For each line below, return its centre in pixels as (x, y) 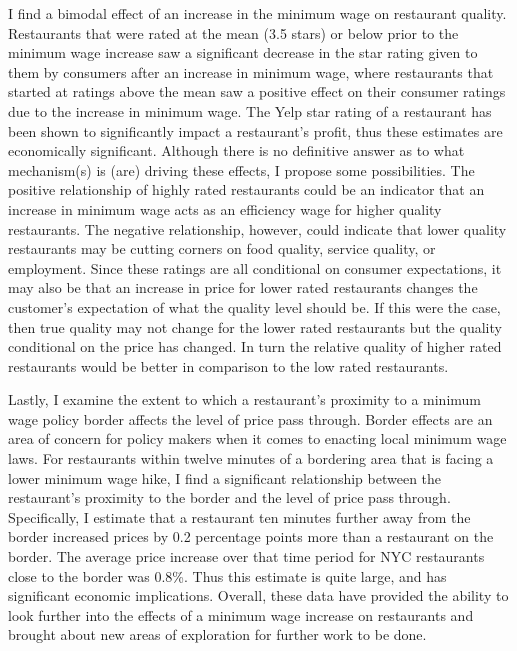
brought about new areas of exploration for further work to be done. (217, 634)
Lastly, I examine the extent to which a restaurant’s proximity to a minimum (245, 399)
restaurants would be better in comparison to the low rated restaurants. (228, 365)
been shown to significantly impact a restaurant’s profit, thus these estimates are (255, 130)
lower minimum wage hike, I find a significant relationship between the (225, 477)
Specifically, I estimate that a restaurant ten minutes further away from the (239, 516)
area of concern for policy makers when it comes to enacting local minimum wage (257, 438)
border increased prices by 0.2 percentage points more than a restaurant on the (251, 536)
